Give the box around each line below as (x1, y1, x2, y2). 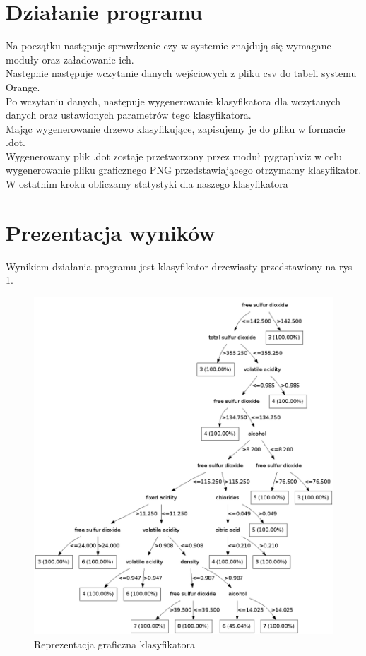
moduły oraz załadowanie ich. (6, 52, 134, 66)
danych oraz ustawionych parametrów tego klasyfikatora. (6, 107, 252, 122)
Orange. (6, 79, 40, 94)
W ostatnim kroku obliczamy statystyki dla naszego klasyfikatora (6, 177, 288, 191)
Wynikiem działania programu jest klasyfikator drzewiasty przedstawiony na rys (6, 258, 353, 273)
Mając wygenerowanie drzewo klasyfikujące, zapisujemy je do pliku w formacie (6, 121, 346, 136)
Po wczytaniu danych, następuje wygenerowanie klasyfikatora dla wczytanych (6, 93, 341, 108)
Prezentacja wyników (6, 217, 216, 246)
